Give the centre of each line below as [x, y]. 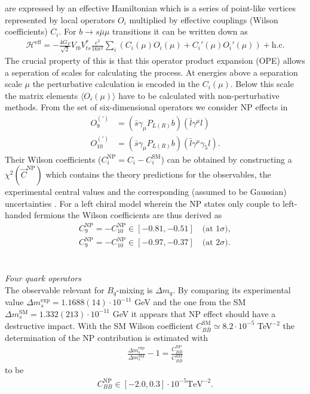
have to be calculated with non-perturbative [199, 95]
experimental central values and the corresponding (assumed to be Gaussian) [146, 192]
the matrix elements [42, 95]
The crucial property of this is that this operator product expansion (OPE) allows [155, 61]
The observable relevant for [55, 289]
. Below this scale [262, 84]
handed [18, 215]
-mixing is [135, 289]
